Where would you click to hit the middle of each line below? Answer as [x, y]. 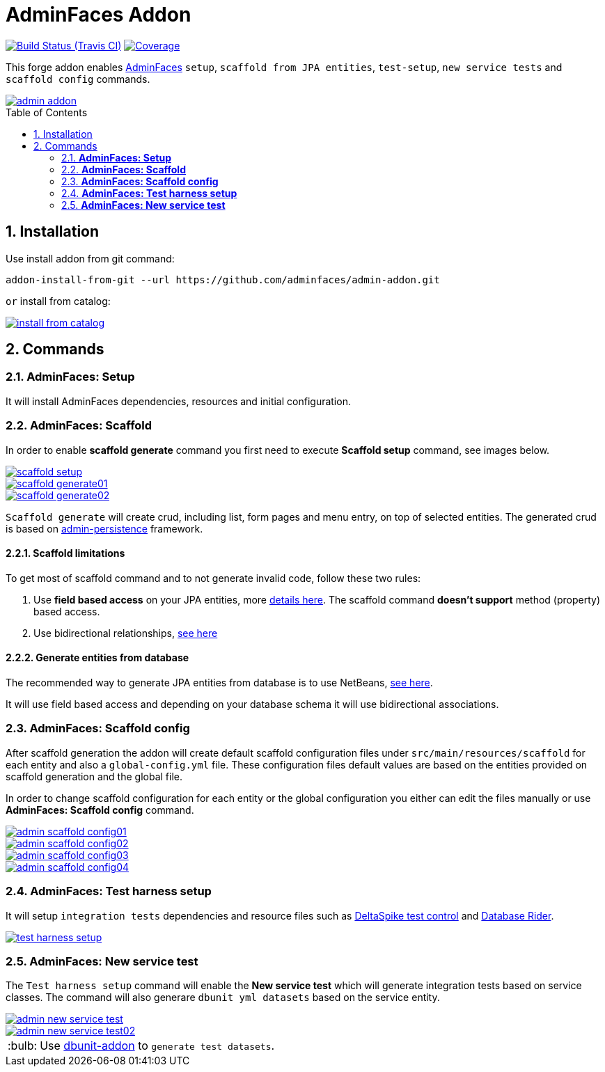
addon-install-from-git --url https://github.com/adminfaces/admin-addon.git [223, 279]
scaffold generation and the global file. [94, 776]
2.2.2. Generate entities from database [97, 658]
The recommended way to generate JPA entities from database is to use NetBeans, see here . [219, 683]
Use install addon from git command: [90, 258]
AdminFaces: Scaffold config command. [100, 810]
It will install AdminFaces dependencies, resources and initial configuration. [178, 401]
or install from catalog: [58, 301]
